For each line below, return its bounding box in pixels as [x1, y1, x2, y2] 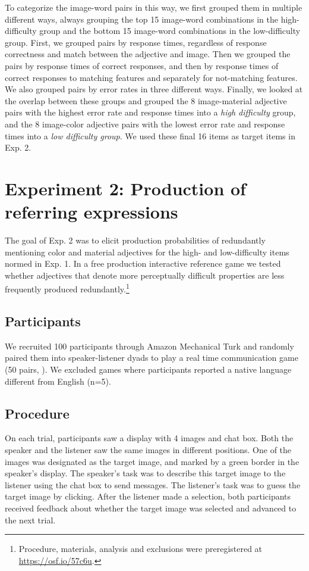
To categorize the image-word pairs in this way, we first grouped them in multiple [5, 1, 302, 13]
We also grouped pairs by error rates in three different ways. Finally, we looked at [5, 83, 303, 95]
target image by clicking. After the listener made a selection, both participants [5, 490, 291, 503]
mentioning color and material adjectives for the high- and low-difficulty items [5, 245, 289, 258]
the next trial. [5, 513, 56, 526]
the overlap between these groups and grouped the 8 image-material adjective [5, 94, 287, 107]
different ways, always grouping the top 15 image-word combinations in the [5, 13, 278, 25]
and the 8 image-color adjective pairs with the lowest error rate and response [5, 117, 285, 130]
